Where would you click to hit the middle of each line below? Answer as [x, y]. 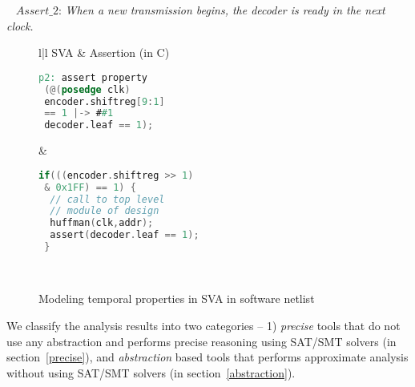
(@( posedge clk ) [87, 89]
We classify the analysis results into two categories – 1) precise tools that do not [203, 326]
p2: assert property [93, 77]
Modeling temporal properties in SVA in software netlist [177, 298]
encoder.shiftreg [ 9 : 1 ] [105, 101]
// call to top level [107, 199]
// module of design [105, 211]
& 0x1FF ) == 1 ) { [90, 187]
